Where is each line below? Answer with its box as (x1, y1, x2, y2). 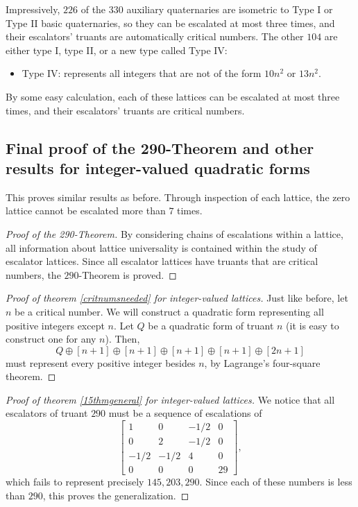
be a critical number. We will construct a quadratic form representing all (15, 304, 324, 318)
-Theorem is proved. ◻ (78, 267, 177, 282)
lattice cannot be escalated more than (6, 203, 166, 218)
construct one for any (6, 332, 96, 346)
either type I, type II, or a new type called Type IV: (6, 42, 228, 57)
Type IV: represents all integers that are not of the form (22, 66, 262, 80)
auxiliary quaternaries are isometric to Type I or (126, 2, 333, 16)
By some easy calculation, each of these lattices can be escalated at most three (6, 89, 340, 103)
